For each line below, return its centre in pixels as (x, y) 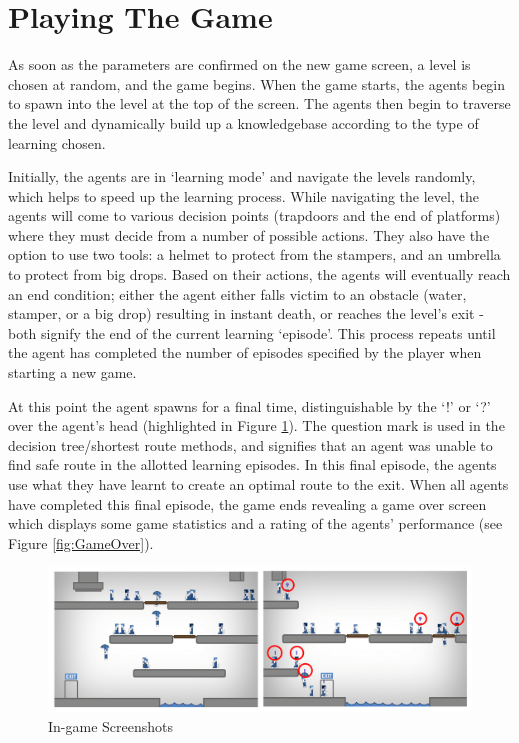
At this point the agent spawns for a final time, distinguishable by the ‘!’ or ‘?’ (249, 405)
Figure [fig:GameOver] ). (81, 542)
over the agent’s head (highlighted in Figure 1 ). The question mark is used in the (256, 425)
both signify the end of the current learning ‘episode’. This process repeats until (252, 332)
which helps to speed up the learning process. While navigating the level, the (243, 195)
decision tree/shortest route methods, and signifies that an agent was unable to (250, 444)
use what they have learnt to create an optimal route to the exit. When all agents (258, 484)
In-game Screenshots (111, 725)
